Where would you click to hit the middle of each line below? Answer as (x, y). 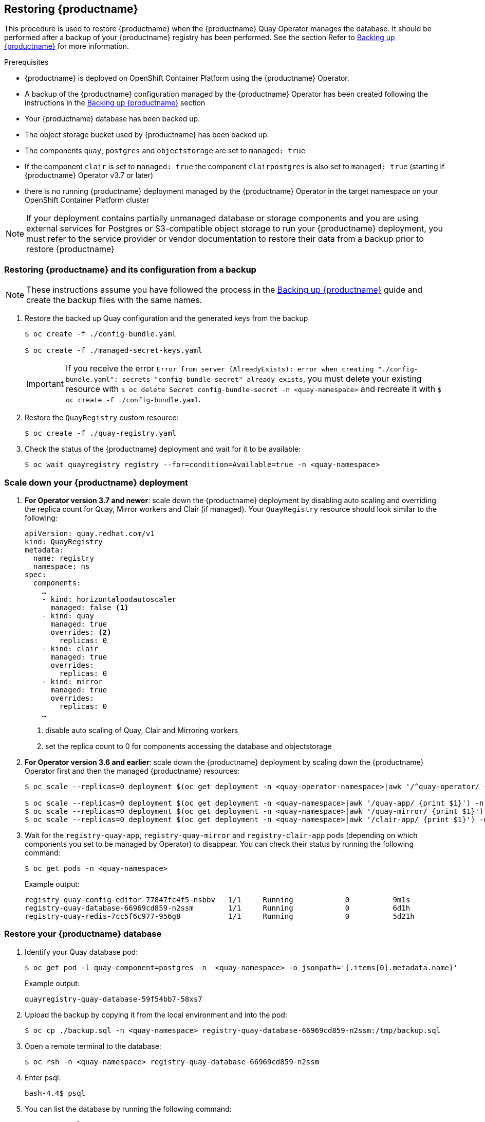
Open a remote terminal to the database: (93, 1046)
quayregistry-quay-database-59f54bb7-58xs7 (114, 999)
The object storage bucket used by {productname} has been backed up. (147, 135)
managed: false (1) (90, 607)
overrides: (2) (81, 632)
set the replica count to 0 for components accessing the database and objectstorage (189, 746)
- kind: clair (70, 648)
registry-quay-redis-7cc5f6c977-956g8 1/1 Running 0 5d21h (220, 916)
